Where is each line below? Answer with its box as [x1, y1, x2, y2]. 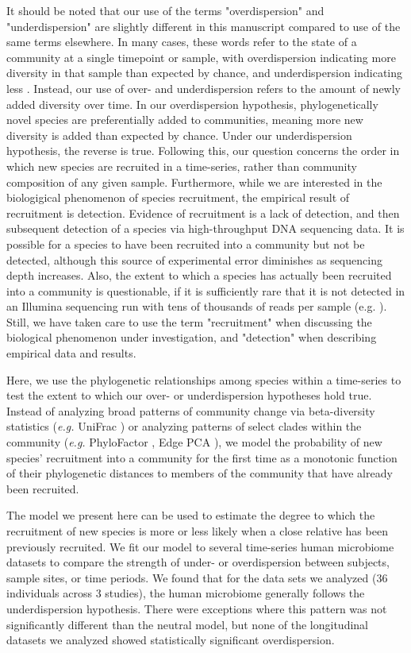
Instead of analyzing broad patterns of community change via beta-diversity [6, 402, 375, 419]
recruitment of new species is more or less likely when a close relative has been [6, 523, 388, 539]
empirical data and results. [6, 345, 136, 361]
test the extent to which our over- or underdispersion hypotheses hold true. [6, 387, 372, 404]
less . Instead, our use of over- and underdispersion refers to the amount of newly [6, 79, 401, 96]
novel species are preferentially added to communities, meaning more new [6, 111, 363, 128]
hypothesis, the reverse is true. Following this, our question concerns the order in [6, 142, 400, 159]
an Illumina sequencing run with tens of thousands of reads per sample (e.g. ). [6, 298, 387, 315]
